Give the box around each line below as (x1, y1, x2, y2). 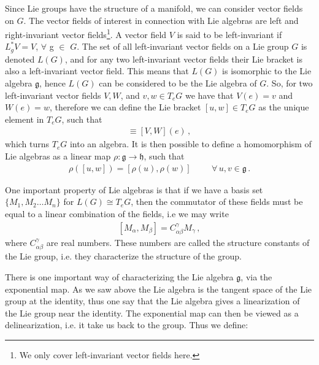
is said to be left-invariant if (177, 28, 282, 40)
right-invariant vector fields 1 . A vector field (5, 26, 167, 40)
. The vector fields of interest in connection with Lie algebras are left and (23, 13, 299, 26)
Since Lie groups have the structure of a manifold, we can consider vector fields (5, 2, 303, 14)
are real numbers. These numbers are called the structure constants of (46, 236, 310, 248)
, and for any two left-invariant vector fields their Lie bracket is (64, 52, 303, 65)
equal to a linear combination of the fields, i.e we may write (5, 207, 229, 220)
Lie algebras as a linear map (5, 150, 111, 163)
